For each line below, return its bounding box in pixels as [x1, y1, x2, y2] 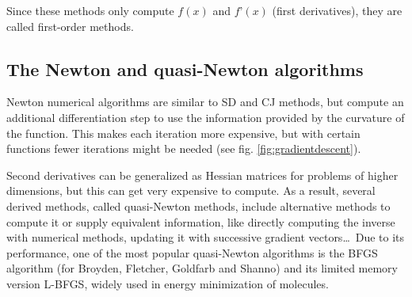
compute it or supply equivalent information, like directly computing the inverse [6, 213, 395, 230]
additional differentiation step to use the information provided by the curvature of [6, 109, 405, 125]
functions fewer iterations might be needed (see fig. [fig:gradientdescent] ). [6, 140, 361, 157]
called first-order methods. [6, 17, 134, 34]
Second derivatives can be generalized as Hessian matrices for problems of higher [6, 166, 399, 183]
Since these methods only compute [6, 2, 174, 18]
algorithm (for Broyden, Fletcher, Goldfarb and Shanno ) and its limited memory [6, 260, 399, 276]
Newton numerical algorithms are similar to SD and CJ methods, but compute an [6, 93, 404, 110]
